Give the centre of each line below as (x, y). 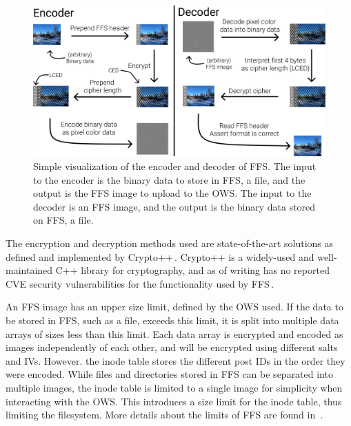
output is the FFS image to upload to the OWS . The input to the (172, 193)
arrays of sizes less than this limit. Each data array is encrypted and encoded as (174, 333)
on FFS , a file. (63, 220)
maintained (29, 270)
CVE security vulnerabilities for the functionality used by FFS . (140, 283)
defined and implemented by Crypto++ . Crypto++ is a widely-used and (160, 256)
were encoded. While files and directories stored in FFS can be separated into (169, 374)
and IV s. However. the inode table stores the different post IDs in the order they (175, 360)
